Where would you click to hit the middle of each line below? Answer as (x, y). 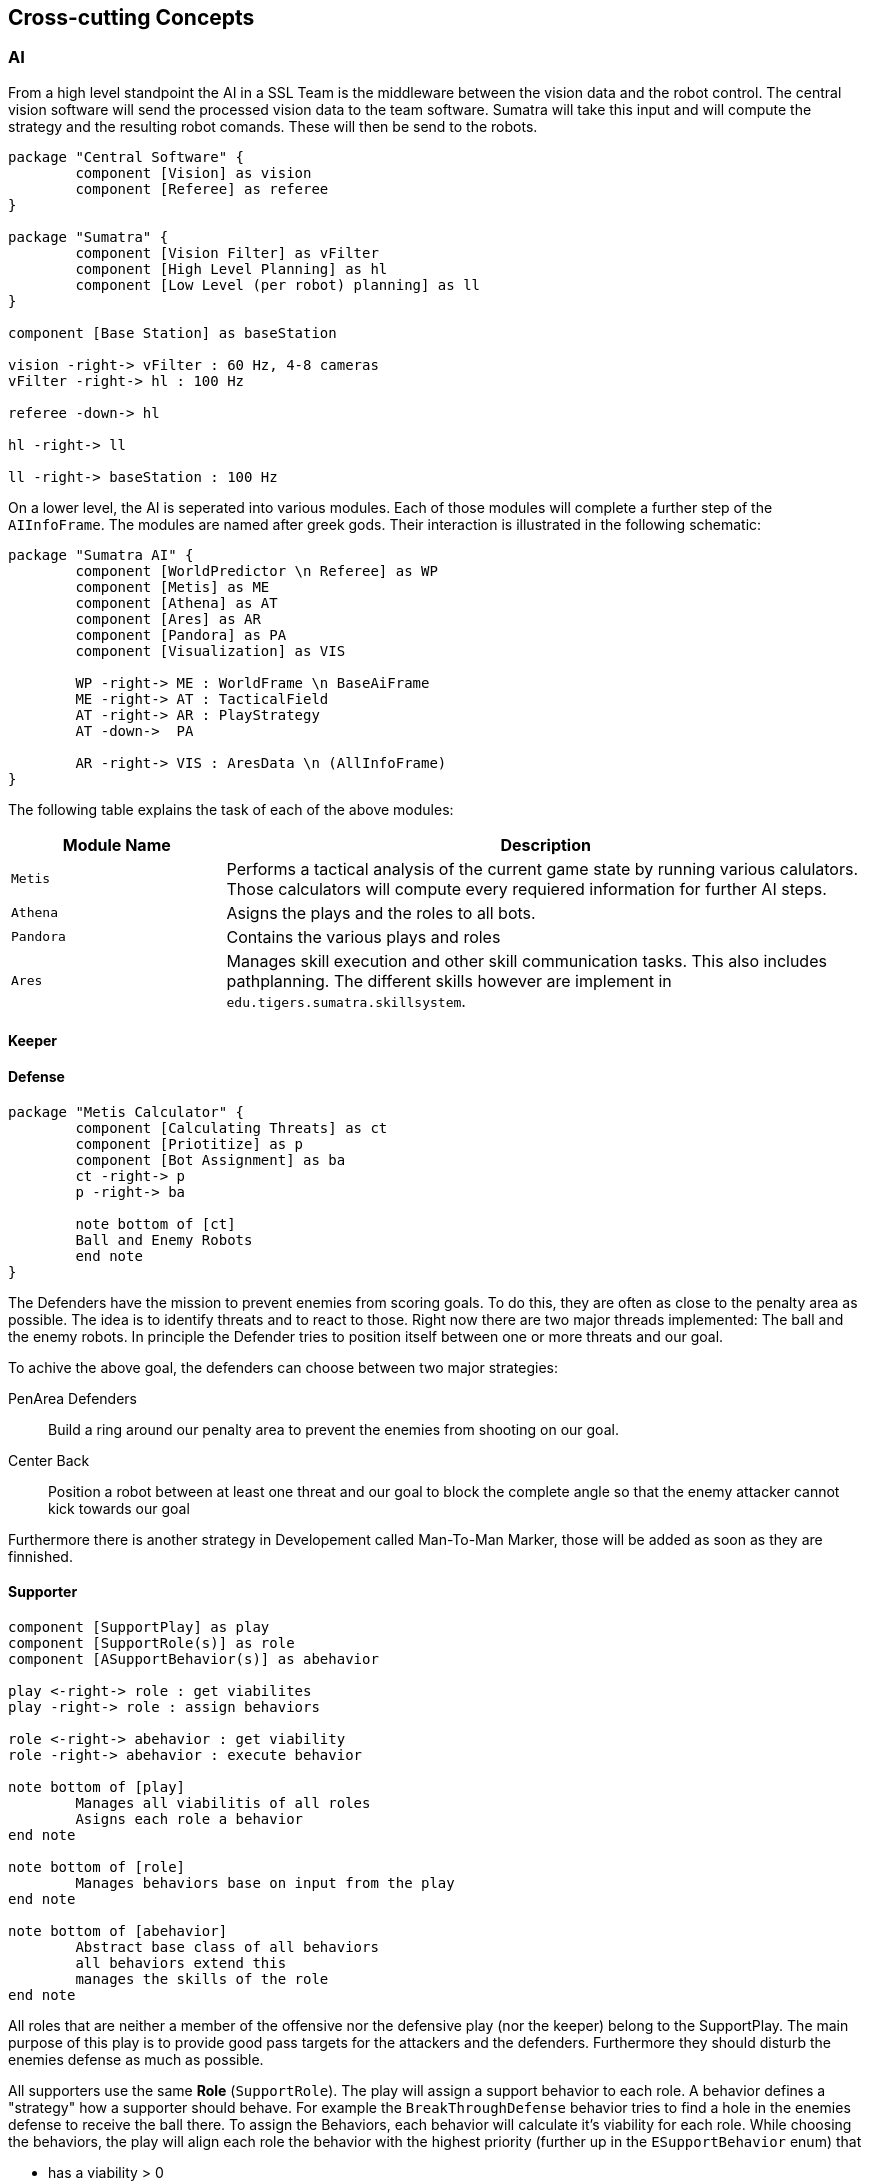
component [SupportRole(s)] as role (151, 1642)
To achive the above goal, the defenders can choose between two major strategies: (283, 1367)
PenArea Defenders (72, 1398)
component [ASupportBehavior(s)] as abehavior (193, 1658)
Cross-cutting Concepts (131, 17)
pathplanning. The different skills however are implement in (449, 980)
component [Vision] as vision (193, 172)
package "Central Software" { (126, 156)
